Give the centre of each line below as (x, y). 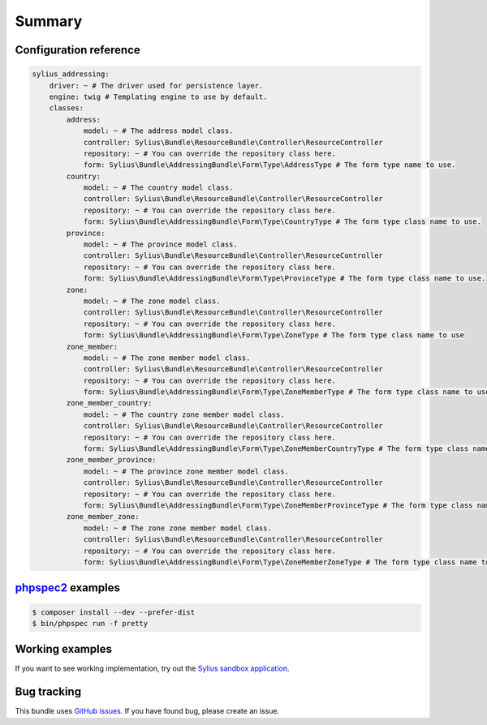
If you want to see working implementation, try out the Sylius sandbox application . (152, 668)
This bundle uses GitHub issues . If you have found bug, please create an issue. (147, 711)
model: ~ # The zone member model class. (167, 358)
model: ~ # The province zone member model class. (186, 471)
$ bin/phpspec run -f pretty (90, 623)
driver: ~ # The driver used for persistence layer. (156, 86)
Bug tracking (48, 692)
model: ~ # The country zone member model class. (184, 414)
